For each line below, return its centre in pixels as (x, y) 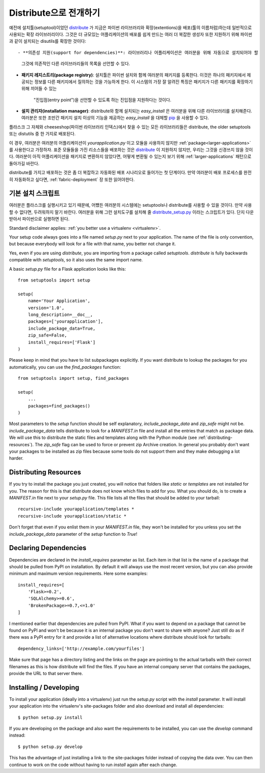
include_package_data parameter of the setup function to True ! (73, 534)
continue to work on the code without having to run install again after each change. (93, 765)
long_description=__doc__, (60, 314)
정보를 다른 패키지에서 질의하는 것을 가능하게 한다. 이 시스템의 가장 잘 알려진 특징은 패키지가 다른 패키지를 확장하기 (144, 82)
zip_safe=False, (47, 335)
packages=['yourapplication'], (66, 322)
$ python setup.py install (50, 717)
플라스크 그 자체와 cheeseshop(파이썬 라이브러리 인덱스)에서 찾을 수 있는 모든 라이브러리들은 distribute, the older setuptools (130, 127)
